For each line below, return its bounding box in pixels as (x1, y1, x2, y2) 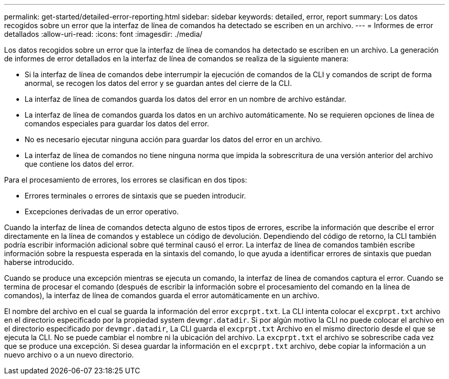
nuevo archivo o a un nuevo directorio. (4, 350, 134, 359)
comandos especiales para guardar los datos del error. (25, 119, 209, 128)
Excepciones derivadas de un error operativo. (25, 207, 179, 216)
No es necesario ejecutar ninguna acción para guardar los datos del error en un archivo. (25, 135, 322, 144)
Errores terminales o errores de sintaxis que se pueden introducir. (25, 191, 246, 200)
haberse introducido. (4, 258, 74, 266)
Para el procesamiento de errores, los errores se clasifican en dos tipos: (4, 175, 248, 184)
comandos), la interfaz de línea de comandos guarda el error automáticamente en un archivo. (4, 291, 319, 300)
